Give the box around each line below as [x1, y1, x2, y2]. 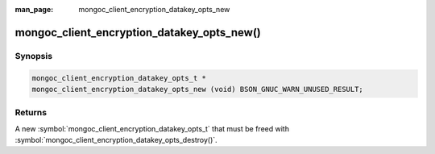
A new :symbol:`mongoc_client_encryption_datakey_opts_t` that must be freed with [14, 123, 290, 133]
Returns [14, 107, 48, 119]
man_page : [14, 5, 54, 14]
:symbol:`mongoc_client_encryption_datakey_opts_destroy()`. [14, 135, 217, 145]
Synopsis [14, 50, 52, 61]
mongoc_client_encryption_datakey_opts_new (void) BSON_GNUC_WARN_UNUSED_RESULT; [31, 85, 364, 94]
